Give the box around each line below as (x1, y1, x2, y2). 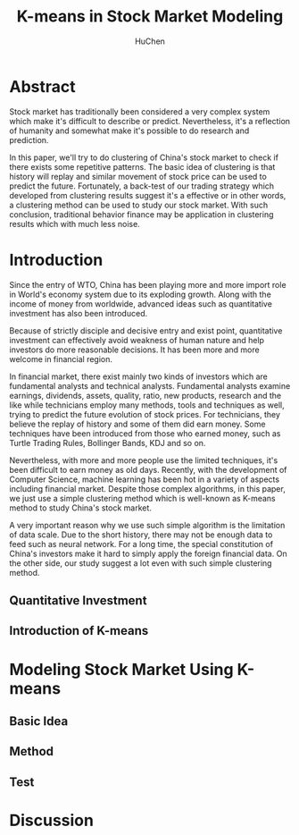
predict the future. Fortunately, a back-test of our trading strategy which (9, 181, 275, 191)
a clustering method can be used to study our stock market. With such (9, 199, 269, 210)
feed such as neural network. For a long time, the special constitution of (9, 538, 274, 549)
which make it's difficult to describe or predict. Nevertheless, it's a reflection (9, 115, 291, 126)
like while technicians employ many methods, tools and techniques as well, (9, 400, 286, 410)
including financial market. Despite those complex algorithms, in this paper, (9, 483, 286, 493)
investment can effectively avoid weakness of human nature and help (9, 334, 265, 345)
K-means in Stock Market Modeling (16, 6, 284, 27)
